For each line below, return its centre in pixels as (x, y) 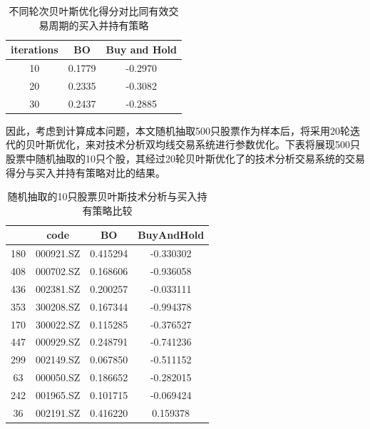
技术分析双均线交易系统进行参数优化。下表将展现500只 (232, 144)
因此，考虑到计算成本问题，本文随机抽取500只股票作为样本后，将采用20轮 (178, 130)
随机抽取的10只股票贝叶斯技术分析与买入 (102, 196)
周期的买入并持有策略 (99, 25)
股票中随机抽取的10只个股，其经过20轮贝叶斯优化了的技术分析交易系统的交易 (185, 158)
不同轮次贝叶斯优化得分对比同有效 (89, 11)
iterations (35, 50)
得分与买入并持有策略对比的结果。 (86, 172)
